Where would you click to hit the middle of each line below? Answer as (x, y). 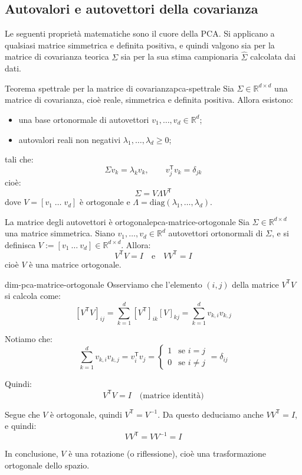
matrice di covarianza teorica (57, 56)
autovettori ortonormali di (216, 233)
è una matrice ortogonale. (75, 264)
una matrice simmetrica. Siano (60, 233)
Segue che (22, 414)
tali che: (19, 159)
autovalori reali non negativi (70, 139)
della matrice (255, 284)
